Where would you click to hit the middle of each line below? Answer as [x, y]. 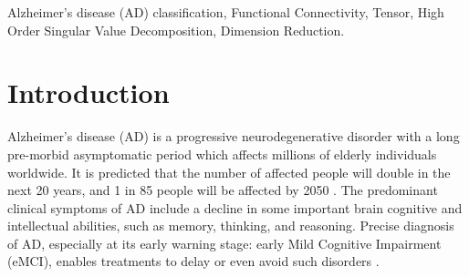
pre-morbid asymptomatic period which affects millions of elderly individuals [222, 154]
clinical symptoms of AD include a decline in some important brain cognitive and [235, 207]
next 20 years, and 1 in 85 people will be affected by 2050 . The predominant [223, 190]
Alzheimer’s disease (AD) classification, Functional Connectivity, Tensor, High [226, 12]
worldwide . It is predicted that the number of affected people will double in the [229, 172]
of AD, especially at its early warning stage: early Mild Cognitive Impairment [224, 243]
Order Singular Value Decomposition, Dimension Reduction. [176, 30]
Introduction [89, 92]
